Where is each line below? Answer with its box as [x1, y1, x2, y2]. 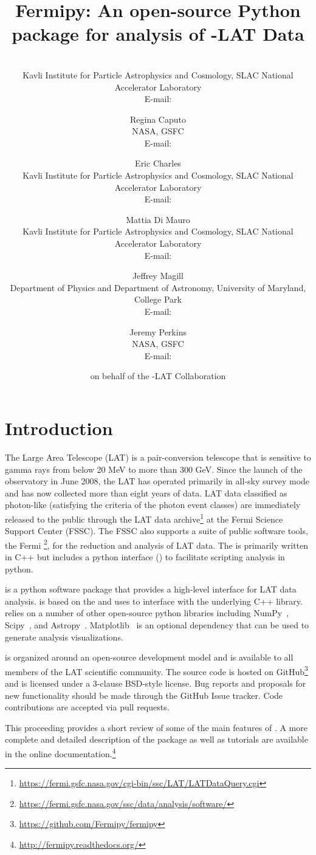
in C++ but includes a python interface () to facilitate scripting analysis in [5, 550, 285, 563]
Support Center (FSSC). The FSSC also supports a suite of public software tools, [5, 524, 308, 537]
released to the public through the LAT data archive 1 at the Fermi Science [5, 510, 283, 525]
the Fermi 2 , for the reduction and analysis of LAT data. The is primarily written [5, 537, 309, 551]
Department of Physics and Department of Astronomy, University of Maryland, [10, 281, 306, 294]
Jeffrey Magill [132, 269, 184, 282]
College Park [134, 293, 182, 306]
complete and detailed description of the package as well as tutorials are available [5, 733, 308, 746]
